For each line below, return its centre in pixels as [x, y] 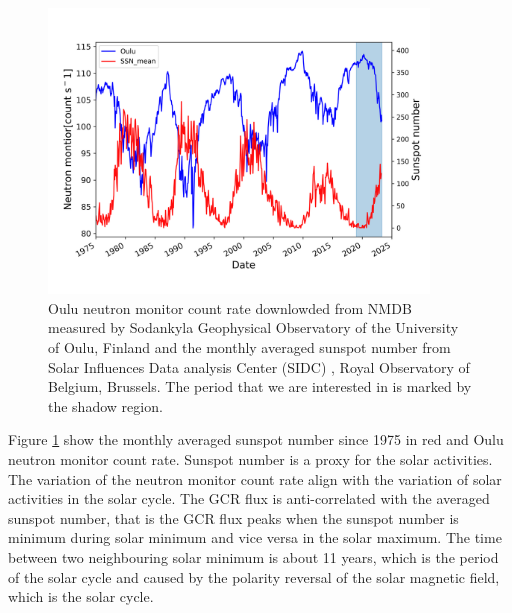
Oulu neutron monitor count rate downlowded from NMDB [230, 307]
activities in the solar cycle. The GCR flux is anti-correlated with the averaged [249, 498]
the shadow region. [105, 405]
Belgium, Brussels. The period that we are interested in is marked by [260, 386]
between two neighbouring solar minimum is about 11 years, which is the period [253, 556]
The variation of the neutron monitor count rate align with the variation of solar [255, 478]
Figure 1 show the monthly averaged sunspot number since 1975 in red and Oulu [256, 439]
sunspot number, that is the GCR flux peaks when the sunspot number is [233, 517]
